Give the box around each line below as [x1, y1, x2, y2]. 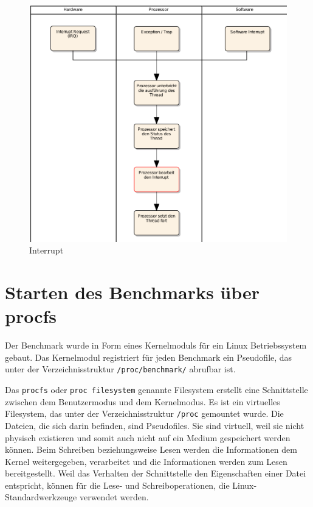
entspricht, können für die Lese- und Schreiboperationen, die [5, 478, 230, 491]
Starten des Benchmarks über [5, 280, 260, 305]
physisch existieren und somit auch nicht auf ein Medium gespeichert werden [5, 431, 291, 444]
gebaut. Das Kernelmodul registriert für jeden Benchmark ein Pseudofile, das [5, 350, 292, 363]
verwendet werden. [79, 491, 149, 503]
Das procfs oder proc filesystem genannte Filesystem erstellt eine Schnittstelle [5, 383, 308, 395]
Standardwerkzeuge [5, 491, 77, 503]
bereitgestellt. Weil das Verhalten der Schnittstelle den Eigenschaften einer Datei [5, 467, 306, 480]
